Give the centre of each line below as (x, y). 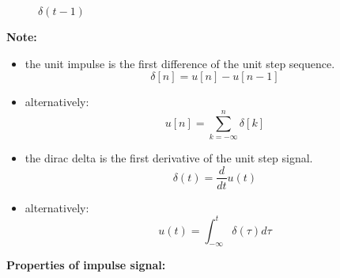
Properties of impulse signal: (86, 265)
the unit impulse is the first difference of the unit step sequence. (180, 63)
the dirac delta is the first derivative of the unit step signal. (169, 157)
